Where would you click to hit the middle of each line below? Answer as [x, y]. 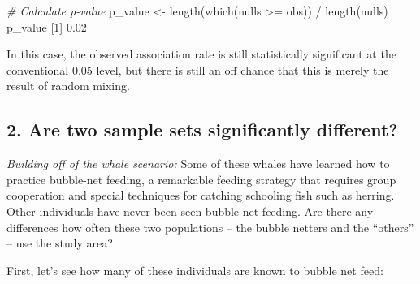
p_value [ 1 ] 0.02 [47, 26]
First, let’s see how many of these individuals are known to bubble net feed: [195, 270]
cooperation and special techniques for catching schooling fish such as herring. [201, 195]
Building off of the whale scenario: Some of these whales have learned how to [198, 164]
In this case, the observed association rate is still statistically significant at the [201, 54]
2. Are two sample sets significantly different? [202, 129]
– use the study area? [60, 243]
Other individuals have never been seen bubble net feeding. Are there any [190, 211]
